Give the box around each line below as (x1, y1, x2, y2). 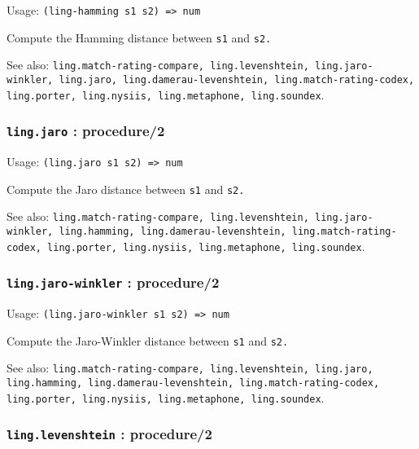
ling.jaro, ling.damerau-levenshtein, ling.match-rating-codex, (59, 73, 415, 86)
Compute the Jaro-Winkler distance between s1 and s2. (7, 332, 289, 349)
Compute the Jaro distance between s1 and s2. (7, 180, 245, 197)
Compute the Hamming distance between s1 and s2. (7, 29, 272, 46)
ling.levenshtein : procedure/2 (7, 424, 212, 444)
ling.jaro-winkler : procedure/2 (7, 272, 220, 293)
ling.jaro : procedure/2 (7, 121, 165, 141)
